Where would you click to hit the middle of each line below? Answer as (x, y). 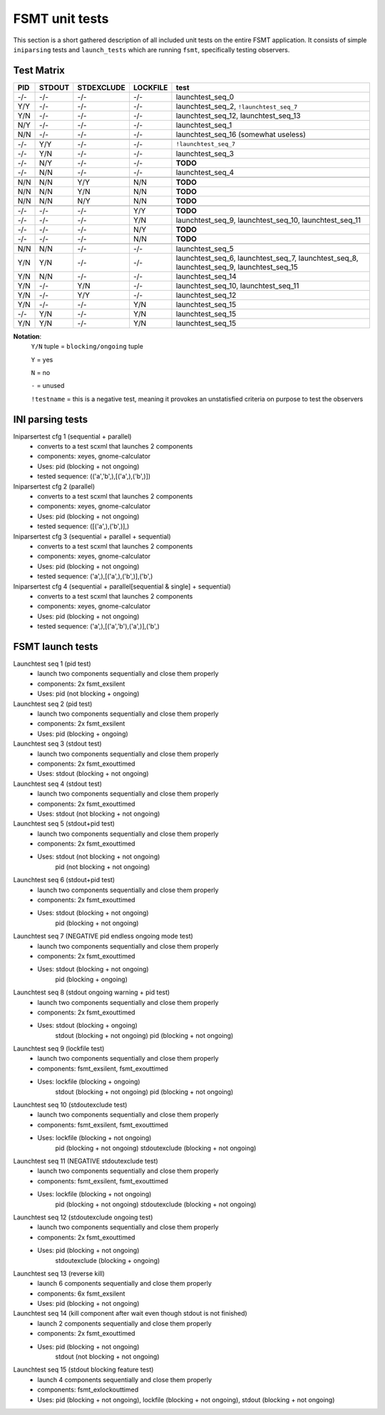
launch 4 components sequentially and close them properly (125, 1379)
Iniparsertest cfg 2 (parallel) (54, 486)
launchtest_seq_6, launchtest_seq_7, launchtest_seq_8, (267, 258)
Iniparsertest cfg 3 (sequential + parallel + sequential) (92, 536)
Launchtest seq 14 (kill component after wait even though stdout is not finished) (130, 1314)
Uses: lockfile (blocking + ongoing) (89, 1081)
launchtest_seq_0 (205, 96)
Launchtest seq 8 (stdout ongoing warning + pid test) (92, 992)
